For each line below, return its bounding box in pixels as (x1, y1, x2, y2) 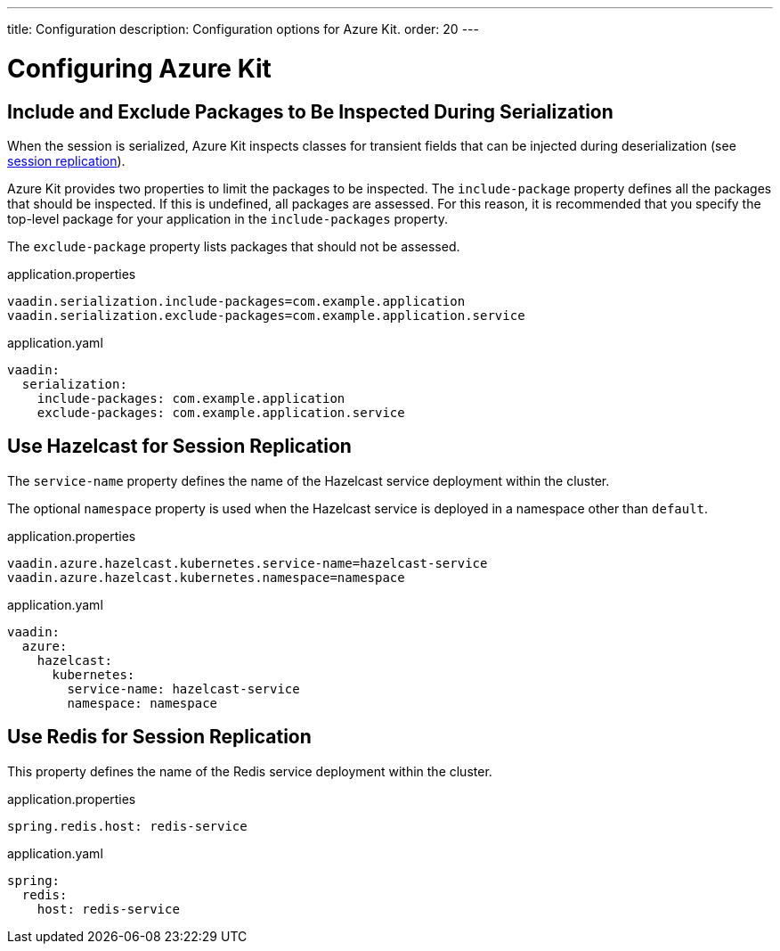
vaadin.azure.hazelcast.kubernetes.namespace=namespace (7, 570, 405, 585)
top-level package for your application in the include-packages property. (7, 210, 448, 226)
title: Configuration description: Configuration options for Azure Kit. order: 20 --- (7, 21, 479, 37)
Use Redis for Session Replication (7, 726, 312, 749)
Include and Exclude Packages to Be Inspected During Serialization (7, 100, 613, 123)
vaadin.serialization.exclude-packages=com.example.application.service (7, 307, 525, 323)
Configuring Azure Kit (7, 53, 272, 84)
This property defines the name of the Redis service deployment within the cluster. (7, 763, 492, 779)
